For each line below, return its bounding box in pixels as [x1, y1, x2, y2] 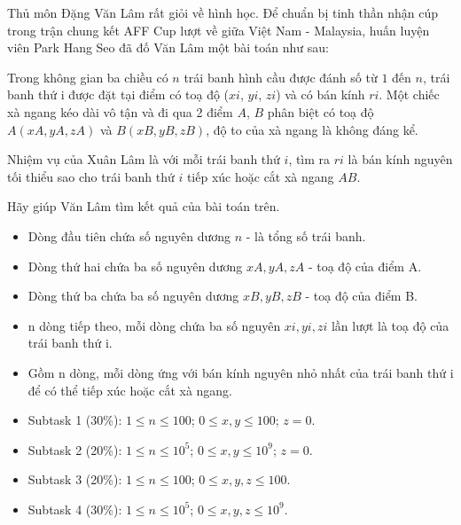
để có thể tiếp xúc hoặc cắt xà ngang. [27, 380, 232, 399]
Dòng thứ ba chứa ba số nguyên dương [27, 286, 239, 305]
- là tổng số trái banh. [246, 226, 366, 245]
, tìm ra [288, 150, 331, 168]
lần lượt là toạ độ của [331, 316, 449, 334]
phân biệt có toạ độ [267, 102, 374, 121]
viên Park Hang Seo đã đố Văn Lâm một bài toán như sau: [7, 38, 329, 57]
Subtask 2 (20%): [27, 440, 122, 458]
